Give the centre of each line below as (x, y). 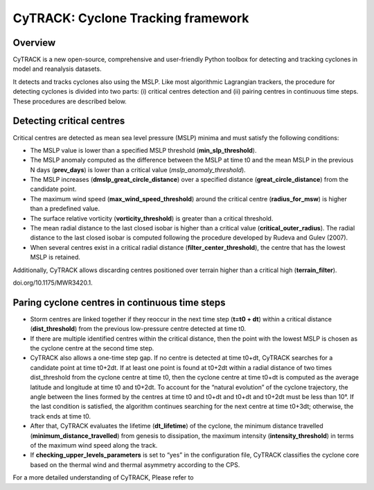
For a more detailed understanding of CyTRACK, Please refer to (103, 478)
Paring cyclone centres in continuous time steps (119, 302)
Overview (34, 43)
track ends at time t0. (61, 416)
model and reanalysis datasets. (57, 69)
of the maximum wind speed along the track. (94, 445)
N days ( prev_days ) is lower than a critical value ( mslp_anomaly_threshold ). (138, 169)
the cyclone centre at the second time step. (92, 348)
